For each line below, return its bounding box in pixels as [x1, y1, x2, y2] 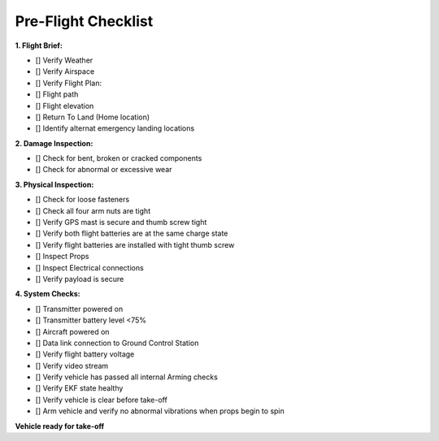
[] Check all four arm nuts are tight [35, 205, 150, 215]
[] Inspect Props [35, 252, 89, 262]
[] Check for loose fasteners [35, 195, 130, 205]
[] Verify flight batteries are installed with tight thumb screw [35, 240, 235, 249]
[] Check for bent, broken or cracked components [35, 153, 202, 163]
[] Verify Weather [35, 55, 93, 65]
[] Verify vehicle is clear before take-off [35, 395, 168, 404]
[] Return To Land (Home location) [35, 112, 150, 122]
